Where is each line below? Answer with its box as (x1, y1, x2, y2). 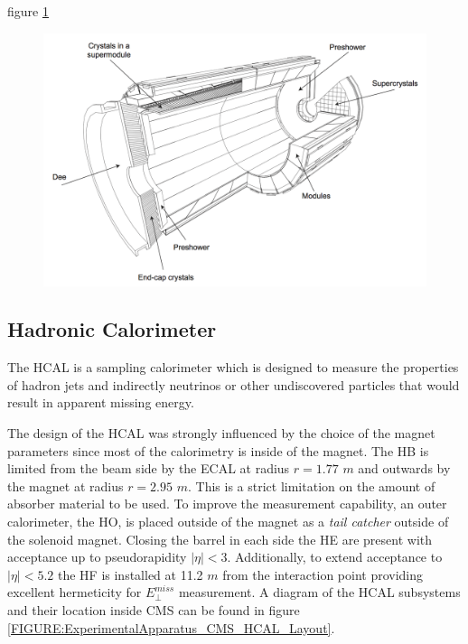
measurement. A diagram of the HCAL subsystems (178, 583, 461, 602)
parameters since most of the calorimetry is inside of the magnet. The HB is (7, 441, 429, 460)
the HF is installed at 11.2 (57, 565, 203, 583)
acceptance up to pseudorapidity (7, 547, 187, 566)
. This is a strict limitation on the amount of (187, 476, 435, 495)
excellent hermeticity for (7, 583, 142, 602)
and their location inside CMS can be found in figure (7, 601, 300, 620)
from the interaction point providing (222, 565, 424, 583)
